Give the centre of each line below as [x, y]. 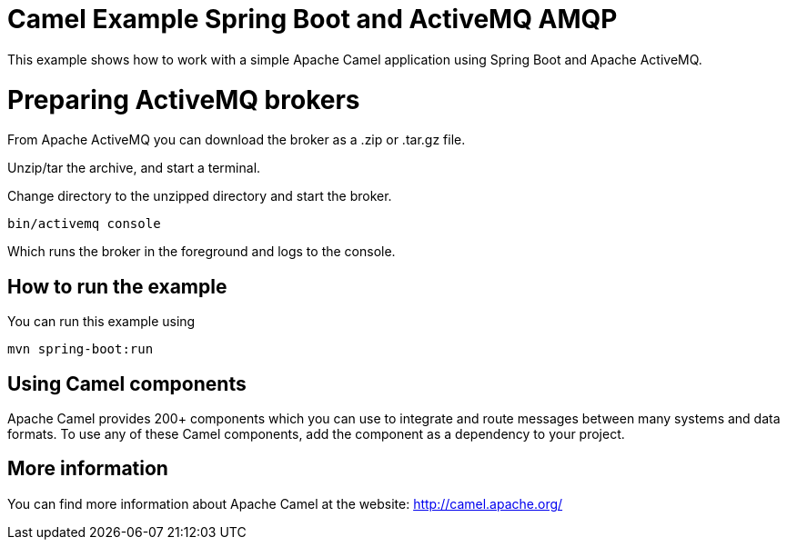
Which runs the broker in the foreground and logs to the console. [202, 252]
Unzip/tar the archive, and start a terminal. [134, 168]
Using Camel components [127, 383]
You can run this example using [101, 322]
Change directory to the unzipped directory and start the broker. [200, 196]
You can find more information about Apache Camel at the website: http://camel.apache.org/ [285, 503]
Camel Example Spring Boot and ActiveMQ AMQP [313, 19]
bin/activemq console [84, 224]
